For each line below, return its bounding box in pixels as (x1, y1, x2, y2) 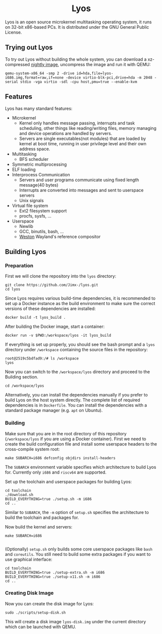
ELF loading (12, 166, 36, 172)
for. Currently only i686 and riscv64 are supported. (5, 469, 106, 475)
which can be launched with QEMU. (5, 624, 76, 630)
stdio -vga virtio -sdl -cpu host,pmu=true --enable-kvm (20, 79, 137, 84)
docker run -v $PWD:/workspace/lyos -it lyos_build (5, 333, 111, 338)
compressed (5, 61, 30, 67)
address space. (19, 146, 50, 152)
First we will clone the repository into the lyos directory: (5, 273, 117, 279)
